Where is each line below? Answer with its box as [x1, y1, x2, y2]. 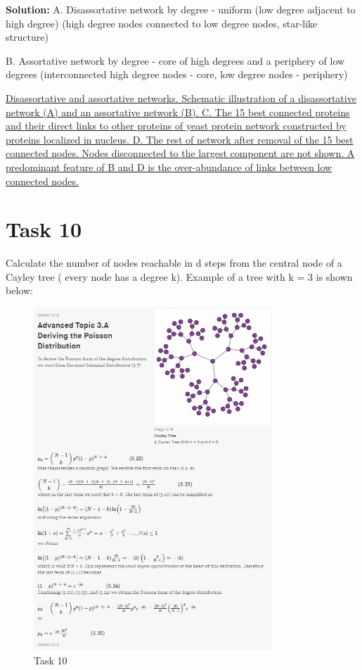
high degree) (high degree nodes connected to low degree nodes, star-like [6, 15, 318, 30]
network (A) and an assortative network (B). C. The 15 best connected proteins [6, 104, 350, 119]
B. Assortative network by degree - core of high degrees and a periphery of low [6, 53, 345, 68]
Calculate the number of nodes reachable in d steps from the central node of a [6, 255, 342, 270]
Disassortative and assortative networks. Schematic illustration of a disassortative [6, 90, 356, 105]
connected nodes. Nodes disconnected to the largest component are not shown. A [6, 146, 355, 160]
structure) [6, 30, 49, 44]
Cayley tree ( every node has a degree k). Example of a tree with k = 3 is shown [6, 269, 353, 284]
